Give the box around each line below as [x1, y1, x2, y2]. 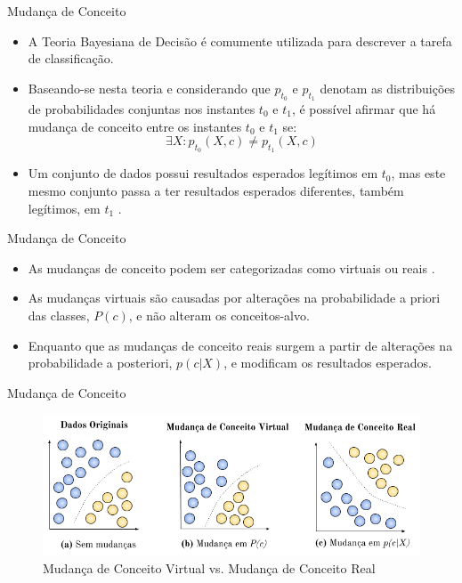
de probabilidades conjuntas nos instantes [28, 99, 255, 117]
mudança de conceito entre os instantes [28, 117, 242, 135]
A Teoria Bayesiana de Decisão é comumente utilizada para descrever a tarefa [28, 31, 452, 50]
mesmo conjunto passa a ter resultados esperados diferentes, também [28, 181, 404, 199]
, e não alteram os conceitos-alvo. [128, 305, 310, 324]
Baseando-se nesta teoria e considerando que [28, 78, 271, 97]
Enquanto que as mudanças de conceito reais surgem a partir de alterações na [28, 336, 453, 354]
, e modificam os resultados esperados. [223, 353, 432, 372]
